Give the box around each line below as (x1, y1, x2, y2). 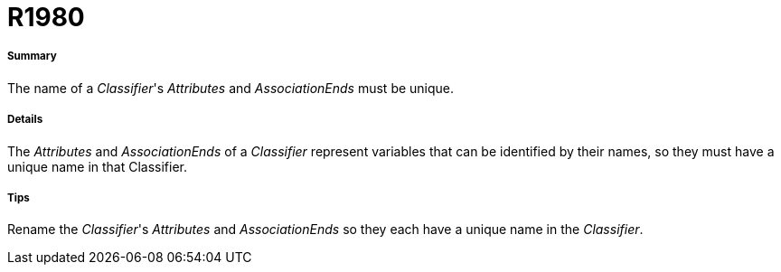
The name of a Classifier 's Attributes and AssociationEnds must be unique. (7, 80, 455, 96)
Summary (7, 50, 57, 63)
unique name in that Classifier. (7, 158, 188, 174)
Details (7, 113, 43, 127)
